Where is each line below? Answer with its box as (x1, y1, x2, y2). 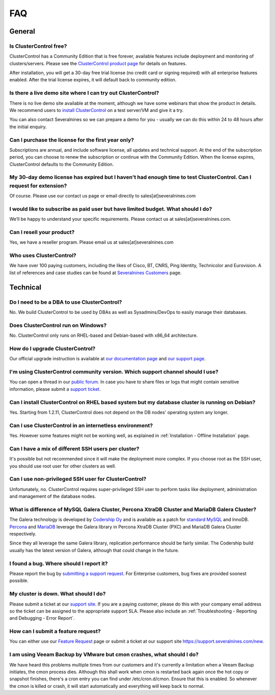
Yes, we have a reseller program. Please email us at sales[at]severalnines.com (9, 239, 174, 245)
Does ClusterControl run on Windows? (9, 322, 107, 329)
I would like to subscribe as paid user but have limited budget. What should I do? (9, 205, 212, 212)
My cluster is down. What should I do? (9, 590, 106, 597)
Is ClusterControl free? (9, 42, 67, 49)
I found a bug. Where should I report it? (9, 560, 108, 567)
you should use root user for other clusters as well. (9, 463, 117, 469)
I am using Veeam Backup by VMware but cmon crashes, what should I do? (9, 651, 199, 658)
